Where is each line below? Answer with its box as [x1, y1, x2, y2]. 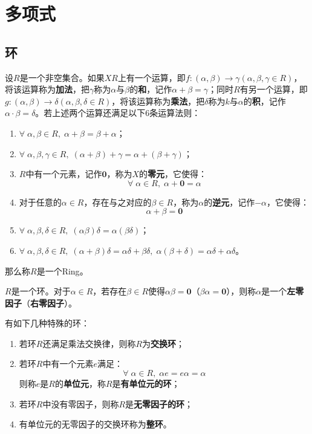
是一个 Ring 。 [36, 264, 88, 277]
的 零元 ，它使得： [139, 167, 207, 180]
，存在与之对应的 [83, 195, 152, 208]
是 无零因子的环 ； [125, 397, 193, 410]
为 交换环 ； [142, 337, 185, 349]
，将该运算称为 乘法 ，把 [111, 94, 205, 107]
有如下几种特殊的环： [5, 317, 89, 329]
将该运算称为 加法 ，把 [5, 83, 89, 96]
